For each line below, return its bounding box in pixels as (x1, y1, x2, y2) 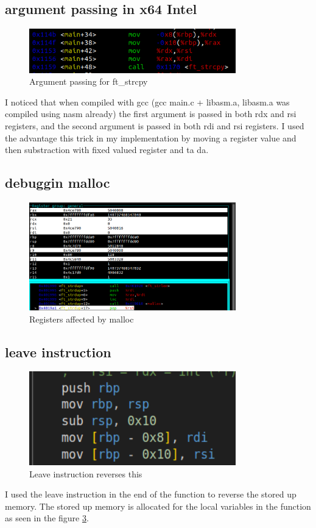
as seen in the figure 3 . (5, 512, 89, 524)
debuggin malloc (5, 173, 110, 192)
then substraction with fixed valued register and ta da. (5, 143, 209, 156)
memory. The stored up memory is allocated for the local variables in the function (5, 499, 311, 512)
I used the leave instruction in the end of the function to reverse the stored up (5, 488, 297, 501)
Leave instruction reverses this (29, 467, 142, 480)
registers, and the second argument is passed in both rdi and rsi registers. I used (5, 119, 304, 132)
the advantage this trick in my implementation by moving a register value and (5, 131, 297, 144)
